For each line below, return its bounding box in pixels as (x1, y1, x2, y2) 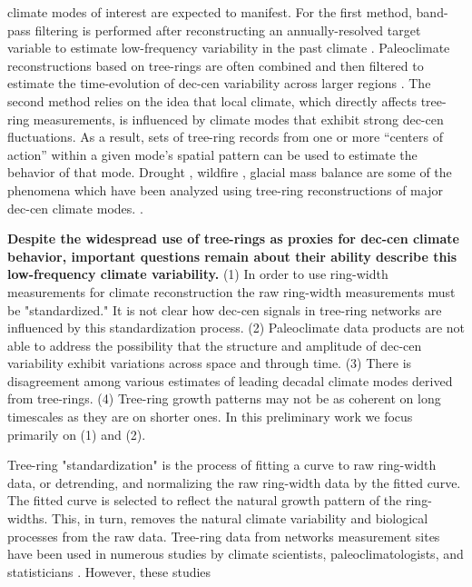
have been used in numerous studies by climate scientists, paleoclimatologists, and (7, 544, 464, 563)
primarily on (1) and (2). (7, 424, 146, 443)
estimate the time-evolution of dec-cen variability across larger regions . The (7, 74, 431, 93)
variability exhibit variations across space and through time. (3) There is (7, 353, 412, 373)
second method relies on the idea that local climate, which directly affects (7, 91, 417, 110)
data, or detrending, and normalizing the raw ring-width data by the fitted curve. (7, 473, 461, 492)
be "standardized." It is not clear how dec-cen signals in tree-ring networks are (7, 300, 442, 319)
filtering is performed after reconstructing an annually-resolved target (34, 20, 421, 39)
